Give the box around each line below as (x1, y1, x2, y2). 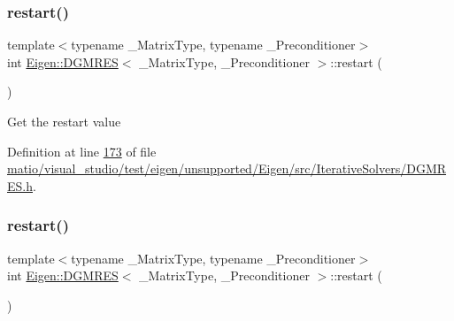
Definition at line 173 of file (7, 141, 157, 160)
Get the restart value (7, 112, 121, 130)
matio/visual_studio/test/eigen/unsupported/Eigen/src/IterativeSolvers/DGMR (7, 159, 447, 178)
